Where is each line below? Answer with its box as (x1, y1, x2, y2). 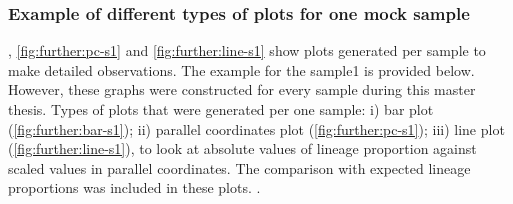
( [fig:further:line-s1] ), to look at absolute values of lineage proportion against (8, 138, 477, 159)
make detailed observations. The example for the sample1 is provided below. (8, 59, 475, 80)
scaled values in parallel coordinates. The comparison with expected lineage (8, 157, 471, 178)
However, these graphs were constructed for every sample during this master (8, 79, 476, 100)
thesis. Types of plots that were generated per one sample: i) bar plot (8, 99, 434, 119)
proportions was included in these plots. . (8, 177, 261, 198)
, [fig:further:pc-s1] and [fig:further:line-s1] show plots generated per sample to (8, 40, 486, 61)
